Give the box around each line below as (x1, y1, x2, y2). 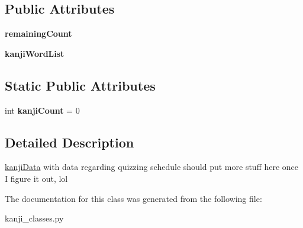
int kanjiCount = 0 (5, 104, 80, 116)
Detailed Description (5, 133, 134, 151)
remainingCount (5, 27, 72, 40)
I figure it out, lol (5, 172, 68, 184)
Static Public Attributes (5, 76, 156, 94)
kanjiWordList (5, 47, 65, 59)
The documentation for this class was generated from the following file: (5, 192, 262, 204)
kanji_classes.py (5, 212, 64, 224)
